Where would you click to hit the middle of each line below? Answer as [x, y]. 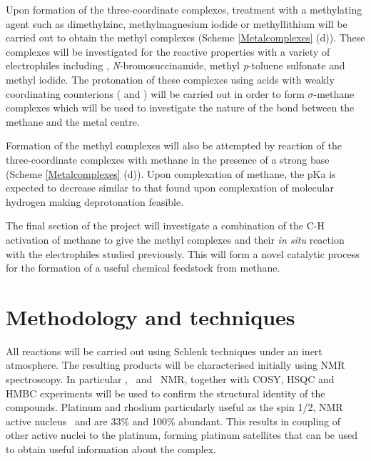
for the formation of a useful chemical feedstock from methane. [143, 268]
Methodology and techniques [151, 316]
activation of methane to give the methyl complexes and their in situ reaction [175, 239]
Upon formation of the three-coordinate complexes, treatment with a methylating [184, 9]
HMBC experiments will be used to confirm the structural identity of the [166, 393]
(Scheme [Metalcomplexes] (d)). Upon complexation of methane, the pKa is [171, 173]
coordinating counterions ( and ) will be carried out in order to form [155, 93]
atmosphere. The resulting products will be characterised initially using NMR [176, 365]
